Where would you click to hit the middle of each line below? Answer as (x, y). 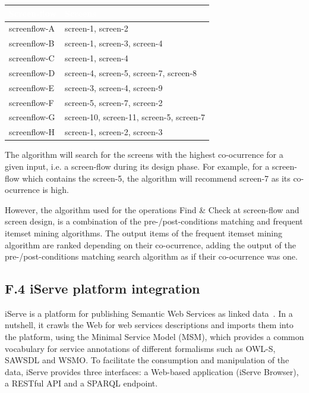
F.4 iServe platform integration (103, 288)
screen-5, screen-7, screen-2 (113, 102)
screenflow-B (32, 43)
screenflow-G (32, 117)
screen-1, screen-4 (96, 58)
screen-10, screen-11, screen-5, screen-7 (135, 117)
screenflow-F (31, 102)
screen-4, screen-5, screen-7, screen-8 (131, 72)
